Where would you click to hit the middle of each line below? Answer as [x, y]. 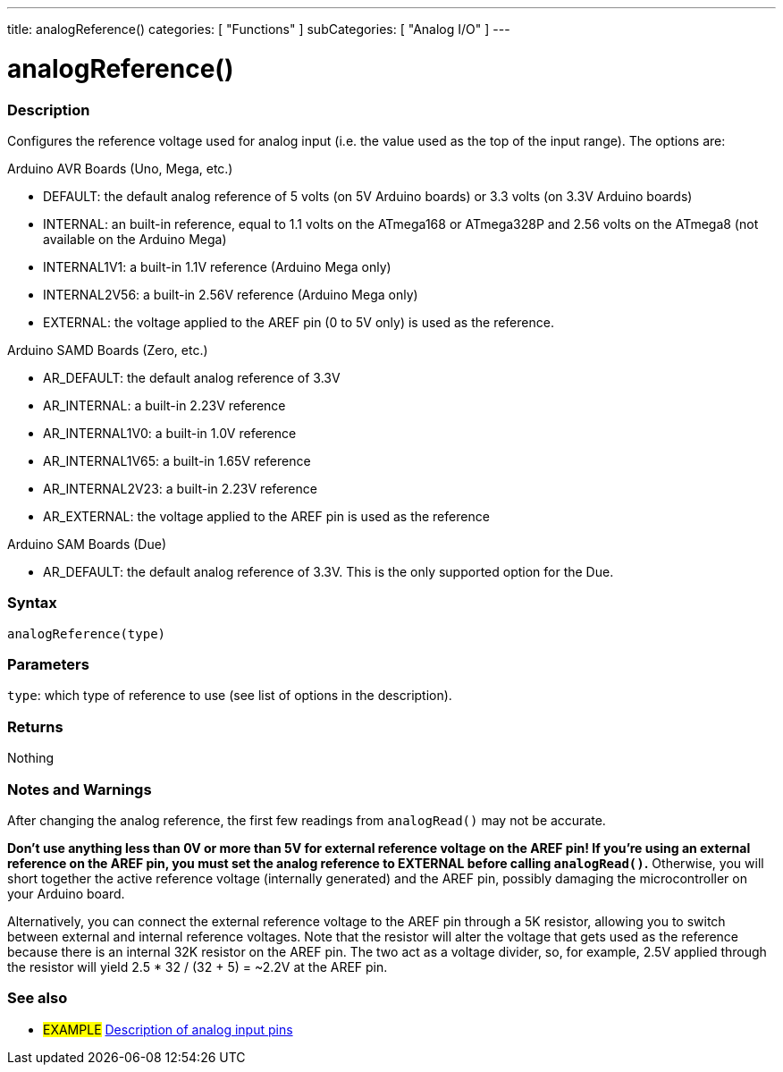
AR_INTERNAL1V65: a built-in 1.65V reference [177, 460]
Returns [35, 726]
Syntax [32, 603]
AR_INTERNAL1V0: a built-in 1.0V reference [170, 433]
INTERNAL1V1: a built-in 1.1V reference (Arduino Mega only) [217, 266]
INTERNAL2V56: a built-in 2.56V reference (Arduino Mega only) [231, 294]
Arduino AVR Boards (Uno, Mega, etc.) [120, 168]
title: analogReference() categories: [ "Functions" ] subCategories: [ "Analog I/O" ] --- [259, 29]
